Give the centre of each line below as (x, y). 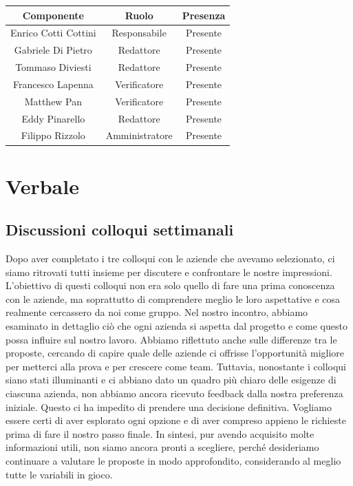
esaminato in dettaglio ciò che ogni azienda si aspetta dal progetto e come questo (176, 326)
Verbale (42, 186)
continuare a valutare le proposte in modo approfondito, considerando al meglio (173, 460)
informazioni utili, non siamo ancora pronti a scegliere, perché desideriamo (162, 447)
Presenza (204, 15)
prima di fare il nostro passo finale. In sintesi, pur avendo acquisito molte (160, 433)
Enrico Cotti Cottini (53, 33)
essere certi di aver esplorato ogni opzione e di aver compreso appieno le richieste (176, 420)
